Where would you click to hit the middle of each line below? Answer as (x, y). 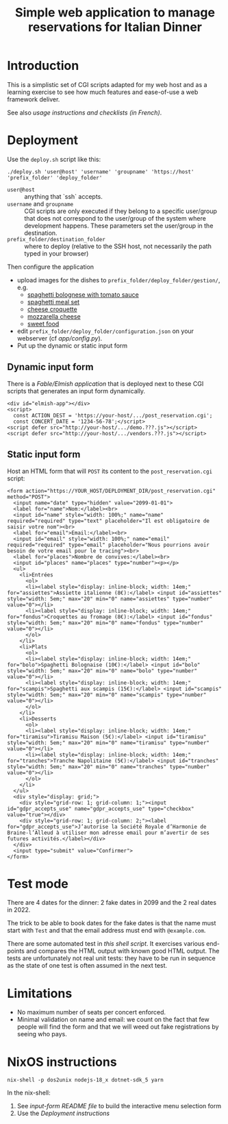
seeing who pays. (42, 1034)
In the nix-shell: (29, 1093)
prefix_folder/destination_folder (56, 239)
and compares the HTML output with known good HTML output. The (123, 951)
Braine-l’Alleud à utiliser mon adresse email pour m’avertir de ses (109, 833)
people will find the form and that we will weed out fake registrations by (118, 1027)
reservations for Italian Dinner (115, 27)
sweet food (43, 323)
